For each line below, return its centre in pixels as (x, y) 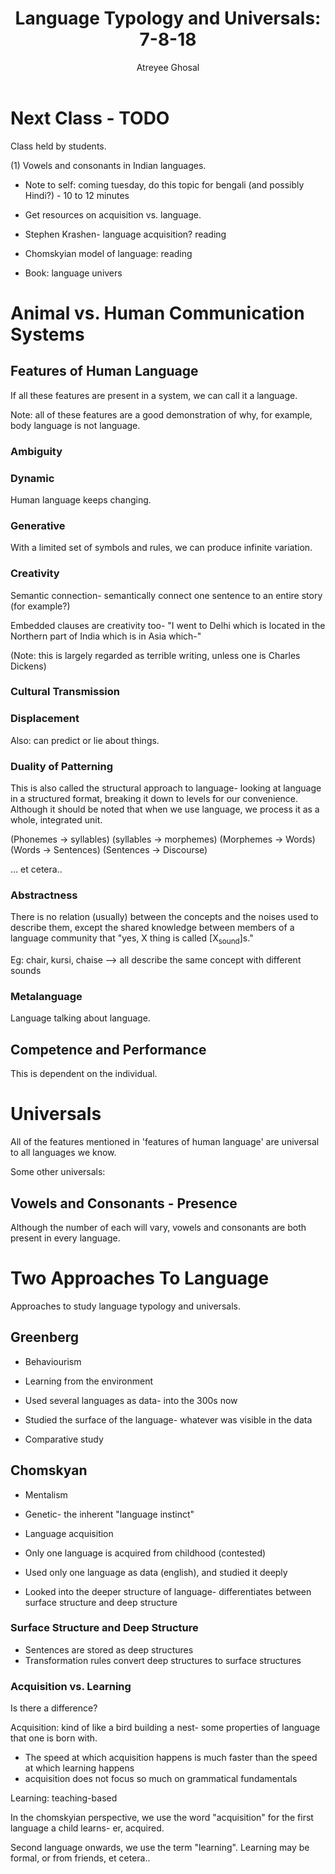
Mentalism (46, 1494)
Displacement (45, 719)
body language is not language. (75, 425)
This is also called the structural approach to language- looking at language (166, 788)
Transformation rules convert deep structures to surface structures (163, 1660)
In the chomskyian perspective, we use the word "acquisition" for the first (162, 1818)
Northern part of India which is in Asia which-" (106, 636)
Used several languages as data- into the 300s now (131, 1400)
